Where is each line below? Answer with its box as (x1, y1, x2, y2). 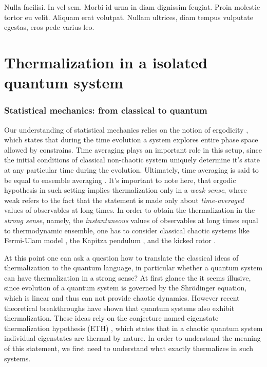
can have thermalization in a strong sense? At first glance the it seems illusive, (4, 272, 251, 283)
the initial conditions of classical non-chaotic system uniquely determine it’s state (4, 154, 260, 165)
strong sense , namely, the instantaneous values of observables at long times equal (4, 214, 258, 225)
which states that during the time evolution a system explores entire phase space (4, 134, 258, 145)
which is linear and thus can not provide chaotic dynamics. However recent (4, 292, 240, 303)
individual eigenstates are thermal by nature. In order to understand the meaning (4, 333, 261, 343)
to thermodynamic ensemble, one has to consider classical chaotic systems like (4, 225, 250, 235)
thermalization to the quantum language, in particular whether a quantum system (4, 262, 263, 273)
